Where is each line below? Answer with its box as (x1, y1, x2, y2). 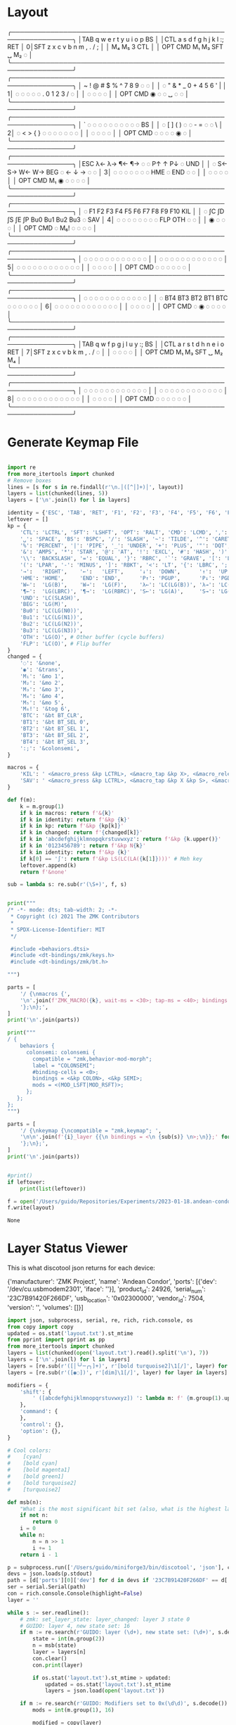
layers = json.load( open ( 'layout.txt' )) (44, 1687, 165, 1695)
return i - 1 (20, 1551, 58, 1558)
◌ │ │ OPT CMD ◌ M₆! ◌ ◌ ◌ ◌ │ (7, 223, 98, 232)
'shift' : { (20, 1388, 52, 1396)
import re (7, 464, 37, 471)
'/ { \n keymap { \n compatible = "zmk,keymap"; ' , (20, 1127, 162, 1134)
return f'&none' (20, 868, 68, 876)
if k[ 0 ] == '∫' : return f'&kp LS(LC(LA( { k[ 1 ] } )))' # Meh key (20, 855, 203, 862)
